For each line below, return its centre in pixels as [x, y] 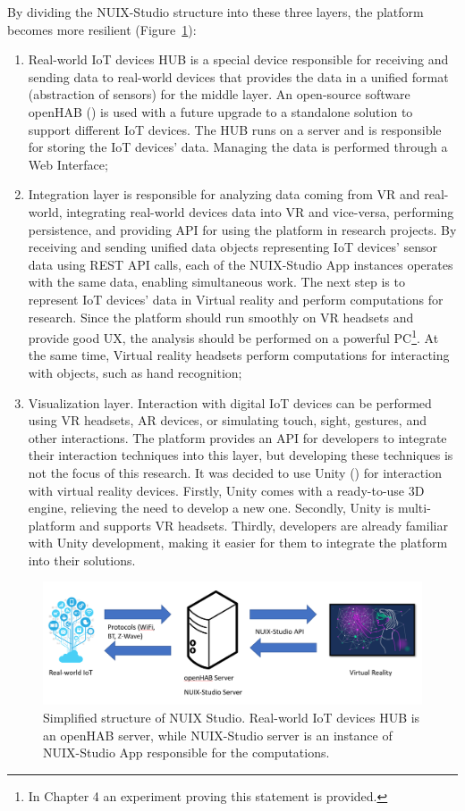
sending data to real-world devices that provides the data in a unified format [238, 76]
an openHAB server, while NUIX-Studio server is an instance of [218, 735]
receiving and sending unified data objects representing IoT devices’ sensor [232, 247]
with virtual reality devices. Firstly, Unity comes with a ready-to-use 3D [226, 490]
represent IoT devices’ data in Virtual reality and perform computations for [236, 299]
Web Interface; [68, 164]
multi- [414, 508]
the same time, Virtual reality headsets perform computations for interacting [239, 355]
